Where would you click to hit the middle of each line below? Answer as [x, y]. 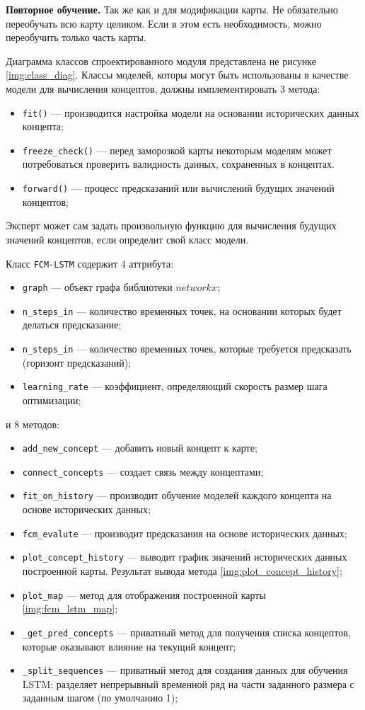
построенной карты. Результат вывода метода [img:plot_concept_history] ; [182, 571]
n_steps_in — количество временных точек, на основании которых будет [182, 310]
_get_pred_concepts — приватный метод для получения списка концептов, [186, 632]
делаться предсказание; [72, 325]
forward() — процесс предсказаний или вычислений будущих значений [178, 188]
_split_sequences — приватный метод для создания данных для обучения [185, 670]
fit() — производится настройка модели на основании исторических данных [191, 112]
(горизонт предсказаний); [77, 362]
